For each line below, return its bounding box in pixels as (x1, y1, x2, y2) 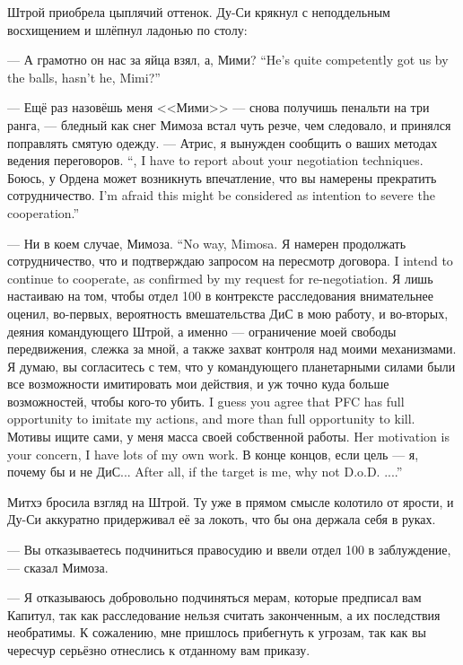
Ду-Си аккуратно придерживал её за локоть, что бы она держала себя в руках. (7, 510, 436, 529)
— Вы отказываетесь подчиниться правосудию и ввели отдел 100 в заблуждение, (7, 540, 451, 559)
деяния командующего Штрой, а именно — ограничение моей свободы (7, 321, 397, 340)
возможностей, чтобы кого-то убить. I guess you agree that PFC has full (7, 391, 405, 410)
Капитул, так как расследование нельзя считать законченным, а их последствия (7, 605, 441, 624)
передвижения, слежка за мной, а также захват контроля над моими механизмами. (7, 339, 457, 358)
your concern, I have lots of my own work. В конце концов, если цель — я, (7, 444, 419, 463)
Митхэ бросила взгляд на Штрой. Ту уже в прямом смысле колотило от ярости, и (7, 492, 454, 511)
